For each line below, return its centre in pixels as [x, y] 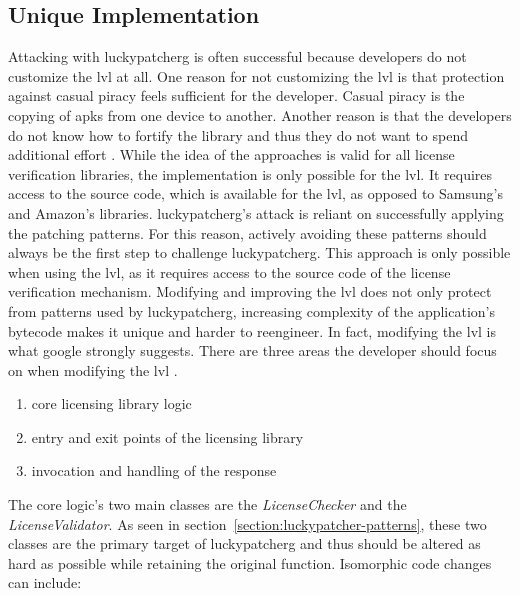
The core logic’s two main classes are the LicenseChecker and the [207, 504]
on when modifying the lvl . [93, 369]
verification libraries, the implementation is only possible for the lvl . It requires [250, 173]
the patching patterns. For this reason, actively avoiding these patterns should [247, 232]
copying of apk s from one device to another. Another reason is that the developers [260, 114]
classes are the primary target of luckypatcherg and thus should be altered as [244, 543]
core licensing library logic [111, 403]
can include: [45, 582]
